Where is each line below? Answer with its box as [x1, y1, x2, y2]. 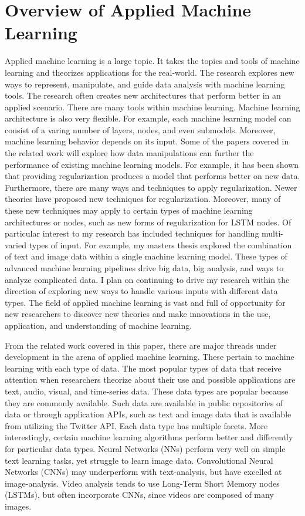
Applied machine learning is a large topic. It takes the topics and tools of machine [5, 55, 300, 67]
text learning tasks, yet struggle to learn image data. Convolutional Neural [5, 454, 273, 466]
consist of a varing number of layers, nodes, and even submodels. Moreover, [5, 123, 276, 136]
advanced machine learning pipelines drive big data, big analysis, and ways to [5, 262, 284, 274]
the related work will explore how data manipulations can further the [5, 147, 254, 159]
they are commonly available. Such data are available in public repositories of [5, 396, 283, 409]
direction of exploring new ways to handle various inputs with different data [5, 285, 278, 297]
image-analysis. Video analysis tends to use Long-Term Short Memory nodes [5, 477, 280, 489]
